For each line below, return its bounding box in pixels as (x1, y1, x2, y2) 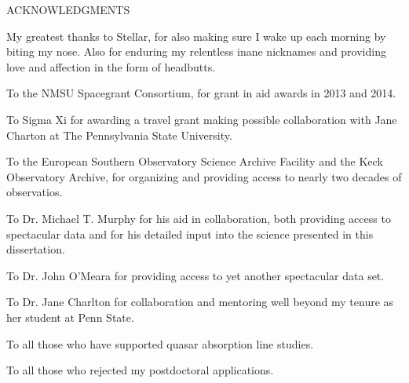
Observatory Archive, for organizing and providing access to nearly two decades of (6, 168, 402, 184)
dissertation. (6, 241, 65, 257)
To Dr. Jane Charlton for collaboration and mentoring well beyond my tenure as (6, 294, 394, 310)
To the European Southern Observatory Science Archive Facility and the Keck (6, 153, 383, 170)
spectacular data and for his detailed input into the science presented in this (6, 225, 374, 242)
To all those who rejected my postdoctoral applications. (6, 362, 274, 378)
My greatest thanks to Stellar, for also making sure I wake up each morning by (6, 27, 386, 44)
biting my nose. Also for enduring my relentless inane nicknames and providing (6, 43, 386, 60)
